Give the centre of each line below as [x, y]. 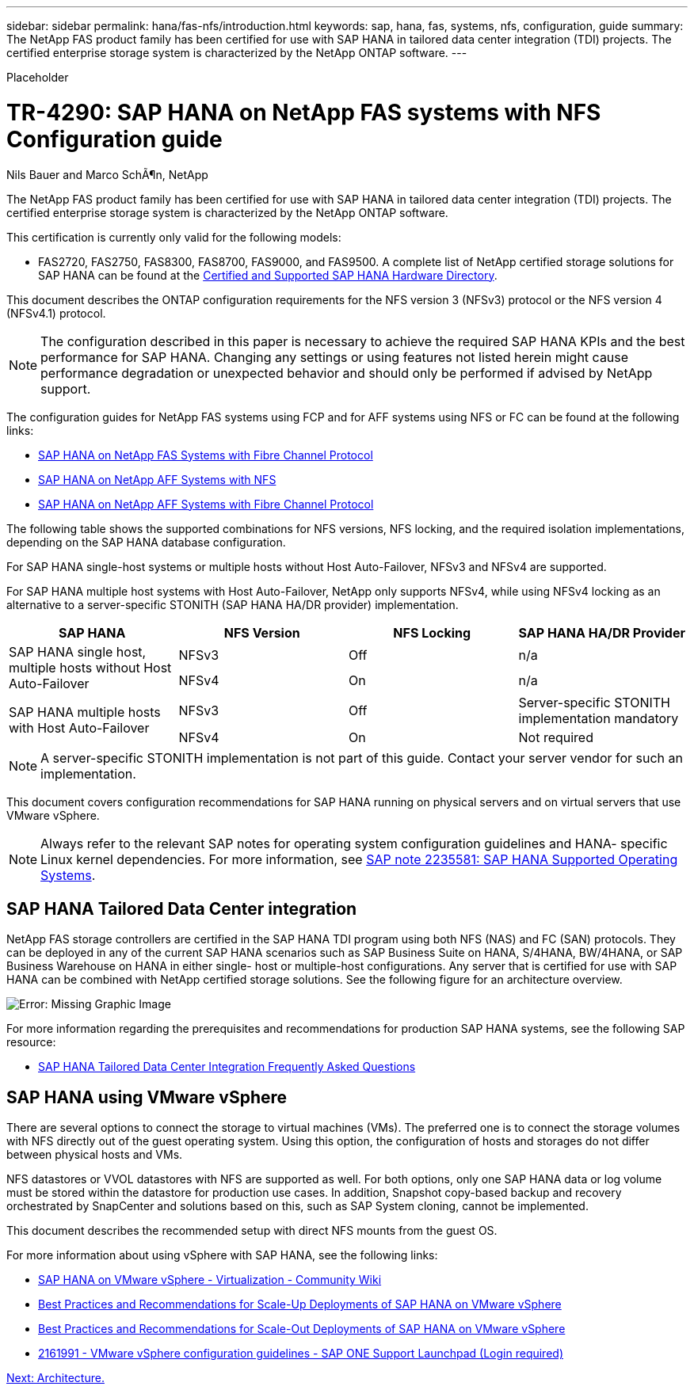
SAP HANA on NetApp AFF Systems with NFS [157, 479]
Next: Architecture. [55, 1378]
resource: [31, 1042]
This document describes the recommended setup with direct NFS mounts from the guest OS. [252, 1231]
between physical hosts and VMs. [95, 1155]
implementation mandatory [599, 718]
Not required [556, 737]
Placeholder [38, 77]
